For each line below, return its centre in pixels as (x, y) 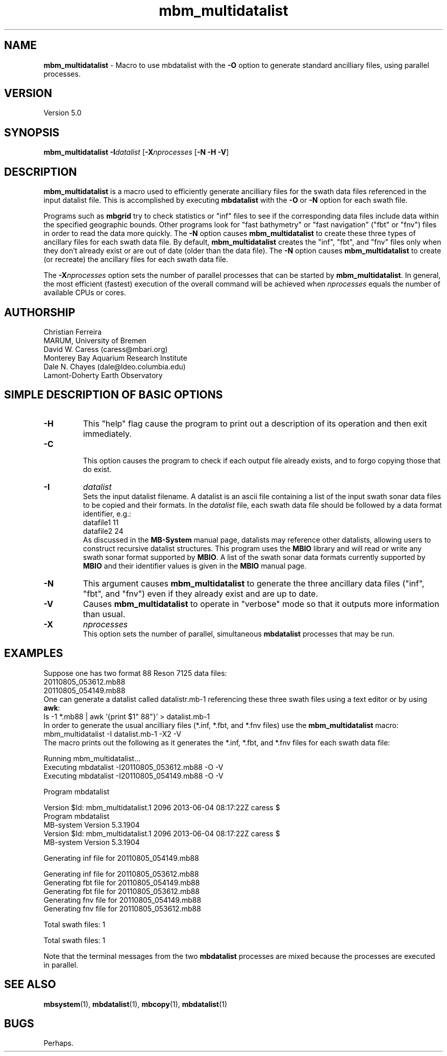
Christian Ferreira (73, 332)
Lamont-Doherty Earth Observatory (103, 375)
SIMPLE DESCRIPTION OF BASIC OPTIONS (114, 395)
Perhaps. (59, 1043)
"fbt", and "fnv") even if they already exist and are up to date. (201, 593)
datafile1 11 (101, 522)
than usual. (104, 614)
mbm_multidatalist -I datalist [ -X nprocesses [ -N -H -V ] (136, 152)
